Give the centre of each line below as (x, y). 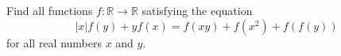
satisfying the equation (197, 10)
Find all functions (50, 10)
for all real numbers (54, 42)
